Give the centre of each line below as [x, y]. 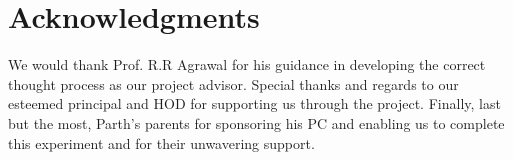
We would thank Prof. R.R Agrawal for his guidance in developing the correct [247, 64]
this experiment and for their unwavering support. [161, 142]
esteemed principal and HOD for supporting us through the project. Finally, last [254, 103]
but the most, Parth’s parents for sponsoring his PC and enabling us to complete [256, 122]
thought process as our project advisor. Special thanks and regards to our [233, 83]
